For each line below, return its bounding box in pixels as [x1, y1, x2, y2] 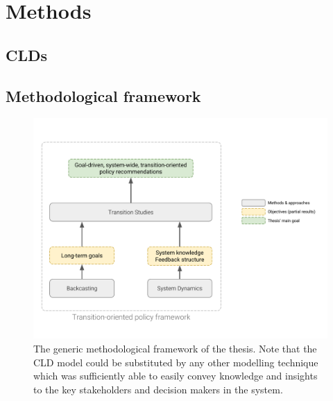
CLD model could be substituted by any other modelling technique [33, 355, 318, 369]
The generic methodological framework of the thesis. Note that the [33, 341, 317, 355]
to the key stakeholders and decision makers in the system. [33, 382, 283, 396]
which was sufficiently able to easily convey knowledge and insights [33, 368, 318, 383]
